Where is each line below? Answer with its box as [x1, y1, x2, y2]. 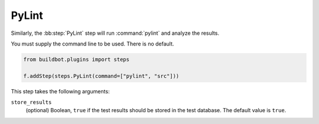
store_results [11, 99, 52, 106]
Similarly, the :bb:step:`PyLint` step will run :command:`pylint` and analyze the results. [11, 30, 220, 37]
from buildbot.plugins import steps [23, 56, 130, 63]
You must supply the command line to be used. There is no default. [11, 40, 174, 47]
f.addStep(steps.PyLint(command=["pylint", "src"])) [23, 73, 180, 79]
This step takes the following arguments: [11, 87, 110, 94]
